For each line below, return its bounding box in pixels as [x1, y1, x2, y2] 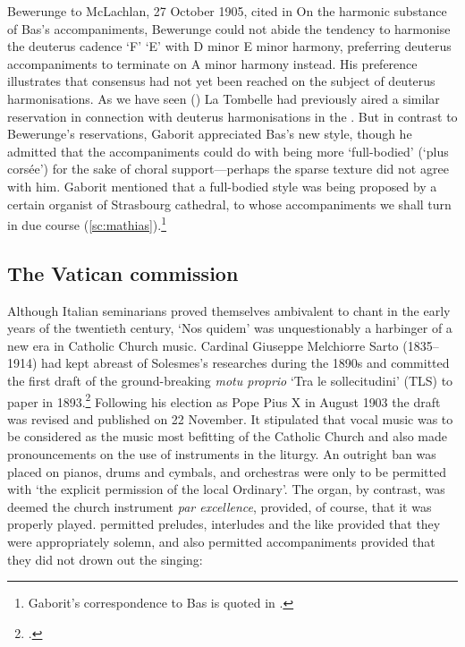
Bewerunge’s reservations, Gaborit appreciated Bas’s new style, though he [7, 124, 412, 143]
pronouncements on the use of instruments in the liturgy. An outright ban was [7, 444, 436, 463]
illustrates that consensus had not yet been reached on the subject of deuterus [7, 72, 435, 90]
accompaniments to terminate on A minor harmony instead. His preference [7, 54, 418, 72]
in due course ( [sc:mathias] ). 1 [7, 213, 167, 234]
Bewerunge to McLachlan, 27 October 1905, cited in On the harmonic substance [7, 2, 447, 20]
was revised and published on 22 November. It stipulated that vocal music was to [7, 409, 453, 428]
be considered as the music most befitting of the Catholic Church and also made [7, 427, 447, 446]
